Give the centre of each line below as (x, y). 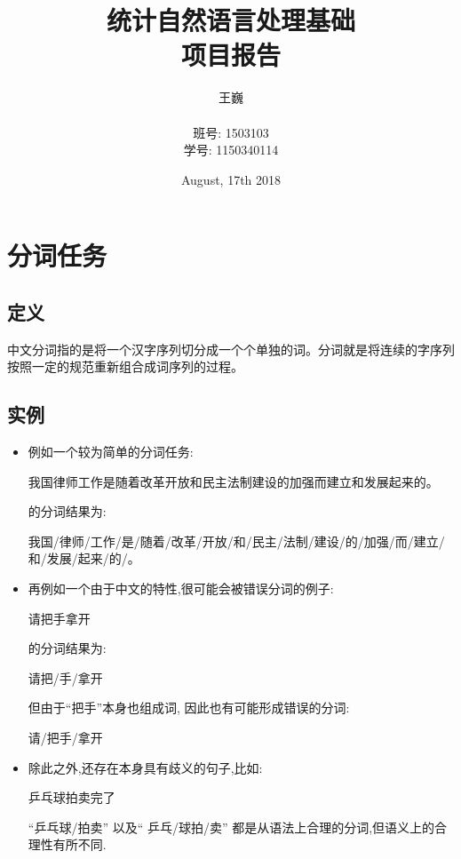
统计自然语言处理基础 (230, 20)
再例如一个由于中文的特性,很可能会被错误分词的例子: (181, 589)
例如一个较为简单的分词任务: (111, 452)
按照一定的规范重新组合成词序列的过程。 (125, 366)
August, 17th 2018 (231, 179)
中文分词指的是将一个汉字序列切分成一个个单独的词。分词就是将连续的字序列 (231, 349)
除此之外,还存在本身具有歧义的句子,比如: (145, 767)
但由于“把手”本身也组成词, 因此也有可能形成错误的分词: (189, 708)
